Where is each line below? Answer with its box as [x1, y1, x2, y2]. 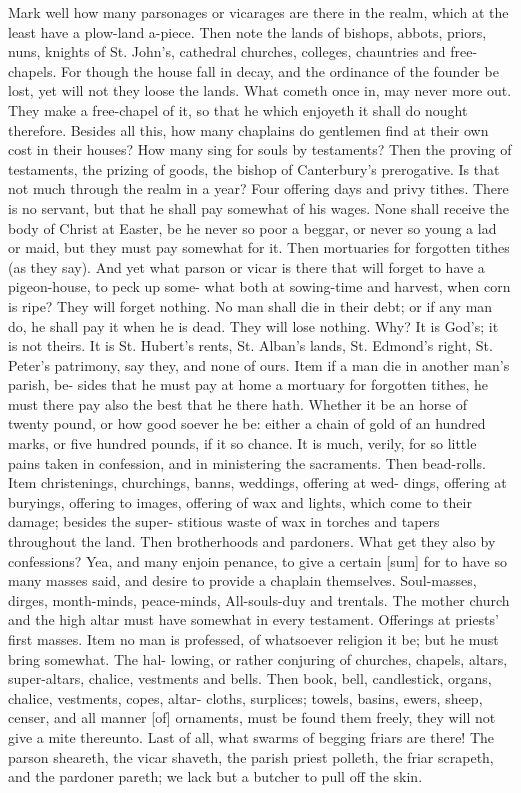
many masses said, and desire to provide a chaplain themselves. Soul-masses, [8, 570, 477, 591]
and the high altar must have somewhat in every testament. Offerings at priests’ [8, 609, 499, 630]
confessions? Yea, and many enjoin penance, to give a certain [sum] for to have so [8, 550, 507, 571]
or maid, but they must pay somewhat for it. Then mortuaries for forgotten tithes [8, 237, 510, 258]
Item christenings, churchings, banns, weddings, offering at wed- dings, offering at [8, 472, 507, 493]
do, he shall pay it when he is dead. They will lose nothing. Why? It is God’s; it [8, 315, 499, 336]
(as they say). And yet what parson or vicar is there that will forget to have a [8, 256, 485, 277]
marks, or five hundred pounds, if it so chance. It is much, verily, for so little [8, 433, 477, 454]
